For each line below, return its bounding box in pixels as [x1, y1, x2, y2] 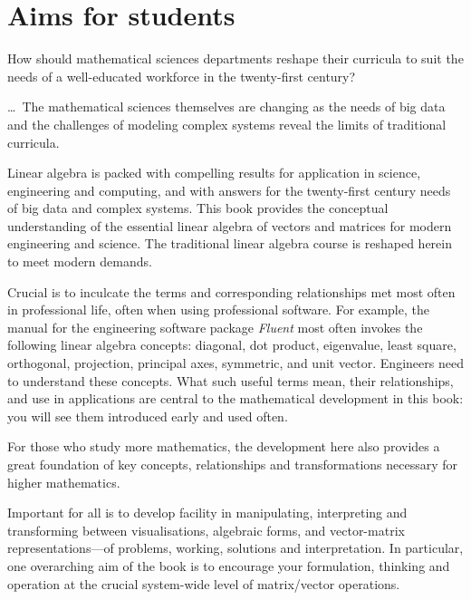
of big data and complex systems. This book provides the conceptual [7, 198, 389, 218]
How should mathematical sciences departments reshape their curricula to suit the [7, 49, 464, 68]
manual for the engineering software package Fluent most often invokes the [7, 317, 423, 336]
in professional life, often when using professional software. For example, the [7, 300, 429, 319]
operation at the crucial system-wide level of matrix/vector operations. [7, 574, 400, 593]
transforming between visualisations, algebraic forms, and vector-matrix [7, 520, 405, 539]
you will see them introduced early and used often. [7, 406, 288, 425]
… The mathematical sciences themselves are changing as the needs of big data [7, 97, 446, 116]
